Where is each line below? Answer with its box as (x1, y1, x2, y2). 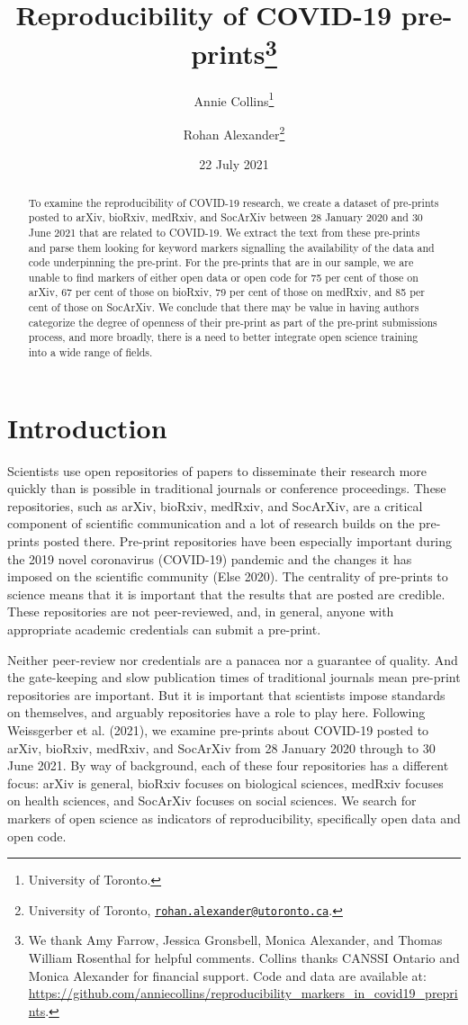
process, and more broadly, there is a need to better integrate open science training (28, 329, 418, 345)
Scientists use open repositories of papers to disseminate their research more (7, 461, 427, 480)
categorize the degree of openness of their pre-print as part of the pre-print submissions (28, 314, 437, 329)
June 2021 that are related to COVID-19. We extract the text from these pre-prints (28, 224, 420, 239)
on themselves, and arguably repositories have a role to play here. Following (7, 703, 426, 722)
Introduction (7, 409, 167, 445)
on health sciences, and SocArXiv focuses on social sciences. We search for (7, 791, 417, 810)
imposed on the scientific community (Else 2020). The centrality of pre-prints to (7, 567, 448, 586)
